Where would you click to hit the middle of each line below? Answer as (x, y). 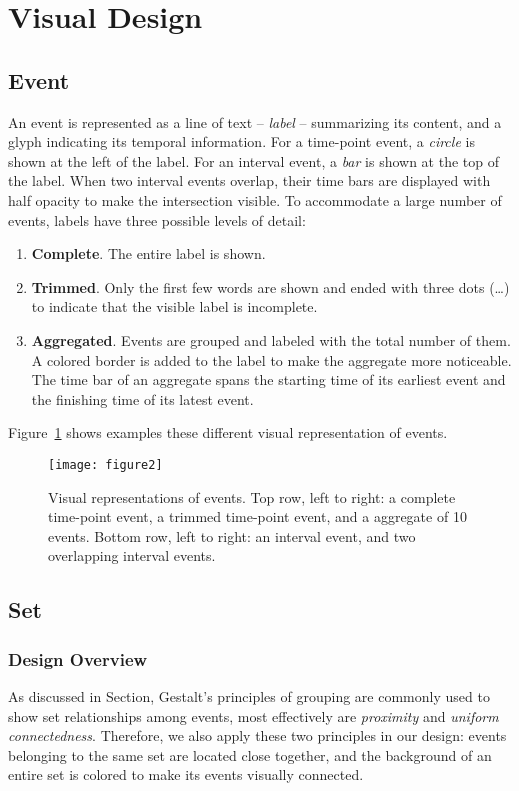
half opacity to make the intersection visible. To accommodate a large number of (255, 199)
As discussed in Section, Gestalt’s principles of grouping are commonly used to (249, 695)
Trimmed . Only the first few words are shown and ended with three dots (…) (270, 286)
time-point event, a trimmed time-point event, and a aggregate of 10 (257, 516)
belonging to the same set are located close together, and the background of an (250, 754)
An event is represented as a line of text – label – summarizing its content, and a (255, 121)
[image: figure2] (105, 464)
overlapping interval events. (132, 555)
